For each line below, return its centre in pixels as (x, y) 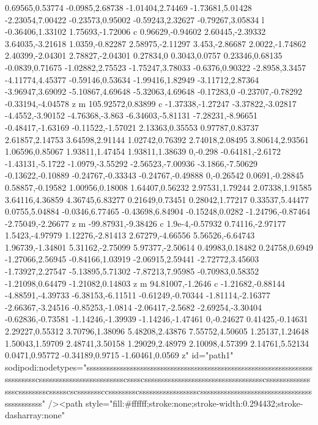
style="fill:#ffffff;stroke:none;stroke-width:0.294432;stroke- (194, 403)
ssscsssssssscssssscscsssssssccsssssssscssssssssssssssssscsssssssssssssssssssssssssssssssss (159, 391)
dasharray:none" (35, 415)
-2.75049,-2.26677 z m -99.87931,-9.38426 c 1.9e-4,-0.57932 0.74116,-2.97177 (146, 223)
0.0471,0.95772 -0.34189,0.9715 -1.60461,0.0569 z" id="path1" (119, 355)
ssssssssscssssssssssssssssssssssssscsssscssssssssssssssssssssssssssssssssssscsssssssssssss (158, 379)
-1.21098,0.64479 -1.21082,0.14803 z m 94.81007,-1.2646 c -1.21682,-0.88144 (145, 283)
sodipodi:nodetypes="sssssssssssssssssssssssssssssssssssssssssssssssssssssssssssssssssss (159, 367)
